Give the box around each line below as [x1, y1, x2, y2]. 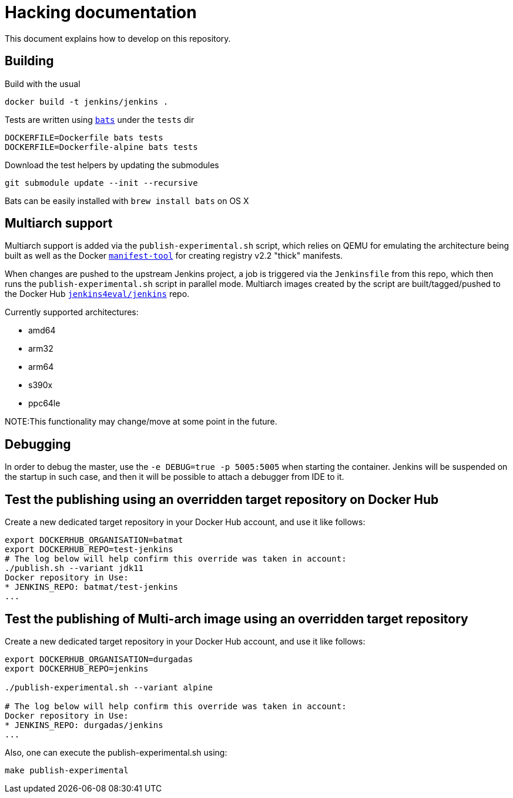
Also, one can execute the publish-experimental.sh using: [5, 747, 227, 757]
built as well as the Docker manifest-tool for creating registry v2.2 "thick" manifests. [5, 251, 343, 261]
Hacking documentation [5, 2, 197, 22]
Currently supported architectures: [5, 307, 139, 318]
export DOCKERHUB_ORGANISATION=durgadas [5, 654, 193, 664]
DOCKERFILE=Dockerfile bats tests [5, 132, 163, 142]
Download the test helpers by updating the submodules [5, 159, 219, 170]
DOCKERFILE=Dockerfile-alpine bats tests [5, 142, 198, 152]
